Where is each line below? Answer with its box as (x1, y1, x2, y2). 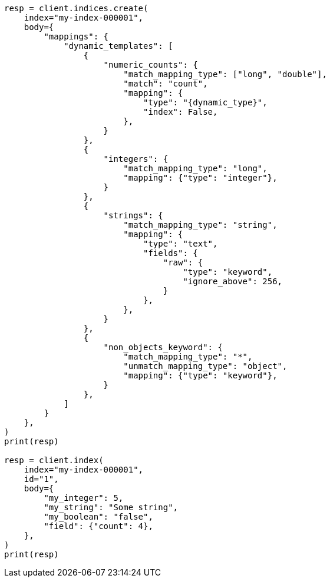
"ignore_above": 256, (183, 277, 283, 286)
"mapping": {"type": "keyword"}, (123, 371, 278, 380)
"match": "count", (123, 79, 208, 88)
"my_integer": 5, (44, 493, 124, 503)
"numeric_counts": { (103, 60, 198, 69)
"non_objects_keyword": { (103, 342, 223, 352)
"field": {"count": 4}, (44, 521, 153, 531)
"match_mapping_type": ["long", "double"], (123, 69, 327, 79)
